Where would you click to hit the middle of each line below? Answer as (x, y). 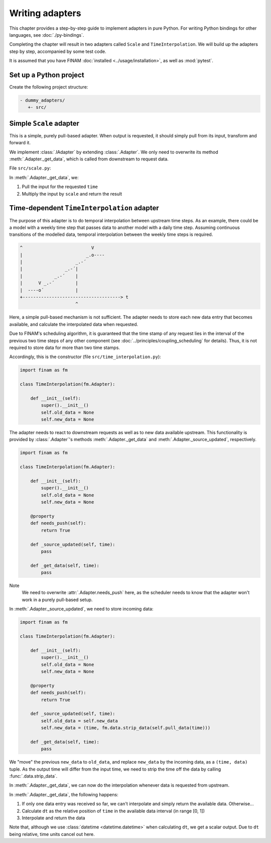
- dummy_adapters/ (42, 100)
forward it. (20, 143)
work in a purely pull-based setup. (57, 600)
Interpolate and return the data (53, 818)
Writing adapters (45, 13)
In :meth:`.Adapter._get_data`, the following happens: (64, 794)
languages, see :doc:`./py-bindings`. (47, 35)
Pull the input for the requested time (60, 187)
